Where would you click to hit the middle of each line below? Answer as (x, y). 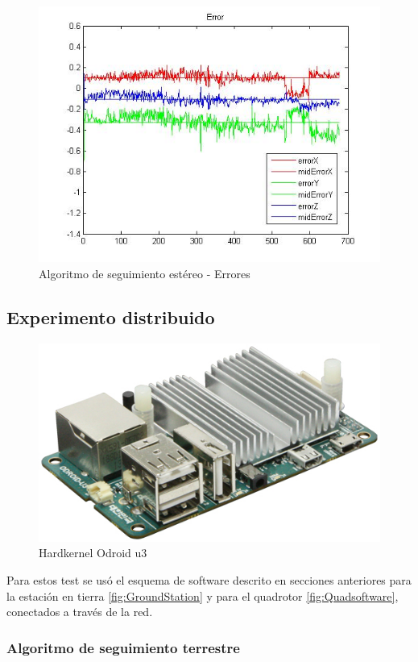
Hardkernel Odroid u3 (93, 553)
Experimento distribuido (111, 317)
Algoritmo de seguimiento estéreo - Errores (145, 274)
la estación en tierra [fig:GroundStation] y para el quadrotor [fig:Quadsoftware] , (203, 595)
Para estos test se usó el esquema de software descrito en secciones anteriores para (209, 579)
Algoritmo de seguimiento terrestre (123, 647)
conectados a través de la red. (80, 612)
